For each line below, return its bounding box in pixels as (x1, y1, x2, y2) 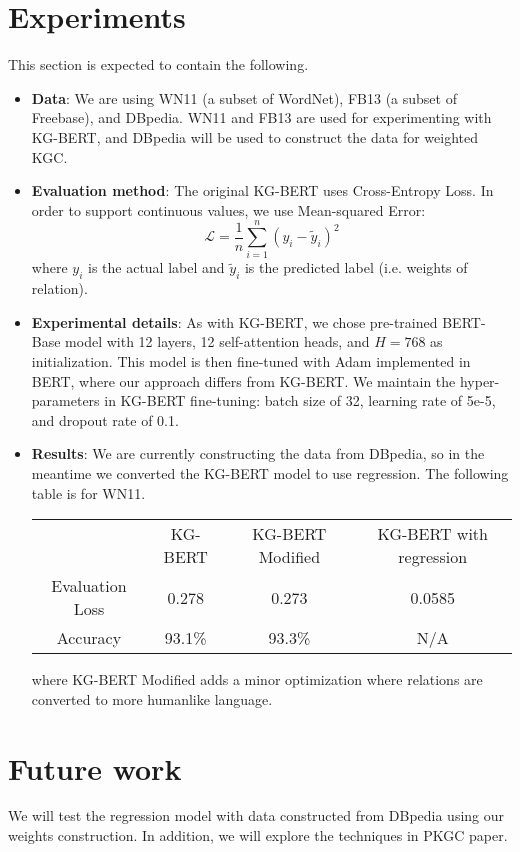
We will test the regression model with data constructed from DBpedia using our (8, 805, 505, 826)
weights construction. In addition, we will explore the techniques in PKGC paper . (8, 825, 508, 846)
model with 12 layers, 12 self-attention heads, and (65, 331, 370, 352)
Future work (8, 747, 182, 788)
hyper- (459, 370, 500, 391)
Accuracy (56, 626, 122, 650)
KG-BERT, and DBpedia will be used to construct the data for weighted (31, 126, 478, 147)
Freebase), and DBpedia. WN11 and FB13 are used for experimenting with (31, 107, 492, 128)
